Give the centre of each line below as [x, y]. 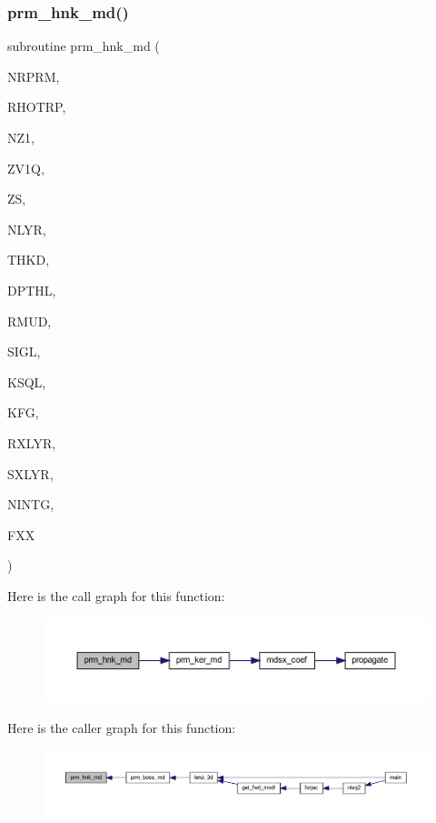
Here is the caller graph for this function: [122, 728]
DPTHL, [32, 290]
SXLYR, [30, 473]
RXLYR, [32, 442]
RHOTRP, [37, 107]
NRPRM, [34, 76]
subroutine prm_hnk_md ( [84, 46]
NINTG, [31, 504]
